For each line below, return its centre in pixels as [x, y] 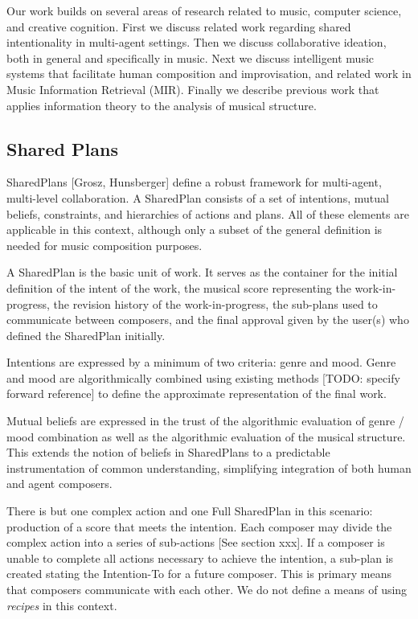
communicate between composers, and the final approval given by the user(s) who [208, 320]
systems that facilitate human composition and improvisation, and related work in [209, 74]
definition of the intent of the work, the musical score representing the [179, 287]
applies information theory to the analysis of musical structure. [162, 105]
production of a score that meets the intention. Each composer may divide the [199, 526]
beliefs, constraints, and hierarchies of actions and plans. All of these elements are [208, 213]
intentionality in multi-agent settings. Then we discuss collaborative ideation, [197, 42]
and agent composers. [59, 484]
